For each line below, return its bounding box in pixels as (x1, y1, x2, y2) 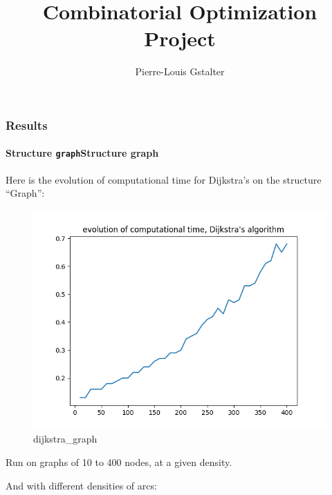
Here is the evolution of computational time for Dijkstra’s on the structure (6, 172, 322, 186)
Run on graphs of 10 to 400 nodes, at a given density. (6, 455, 232, 469)
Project (144, 24, 216, 52)
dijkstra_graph (33, 431, 98, 446)
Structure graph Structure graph (6, 146, 159, 160)
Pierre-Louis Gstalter (135, 64, 225, 79)
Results (6, 116, 48, 133)
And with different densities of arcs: (6, 478, 157, 492)
